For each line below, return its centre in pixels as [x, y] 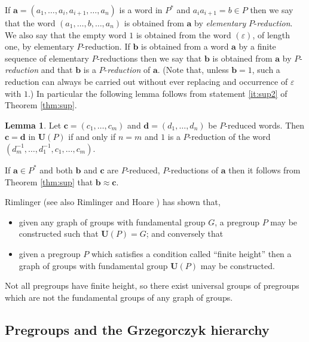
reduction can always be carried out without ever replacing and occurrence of [146, 81]
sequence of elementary [47, 58]
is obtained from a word [185, 46]
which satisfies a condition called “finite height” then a [191, 253]
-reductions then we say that [149, 58]
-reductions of [193, 170]
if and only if [92, 137]
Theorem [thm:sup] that [49, 181]
